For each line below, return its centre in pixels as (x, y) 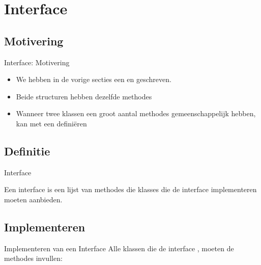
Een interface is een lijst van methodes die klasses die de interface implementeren (130, 189)
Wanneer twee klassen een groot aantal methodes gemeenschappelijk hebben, (136, 113)
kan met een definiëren (51, 123)
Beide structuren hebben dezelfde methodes (84, 96)
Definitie (27, 151)
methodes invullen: (33, 258)
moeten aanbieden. (33, 199)
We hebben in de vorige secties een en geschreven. (94, 79)
